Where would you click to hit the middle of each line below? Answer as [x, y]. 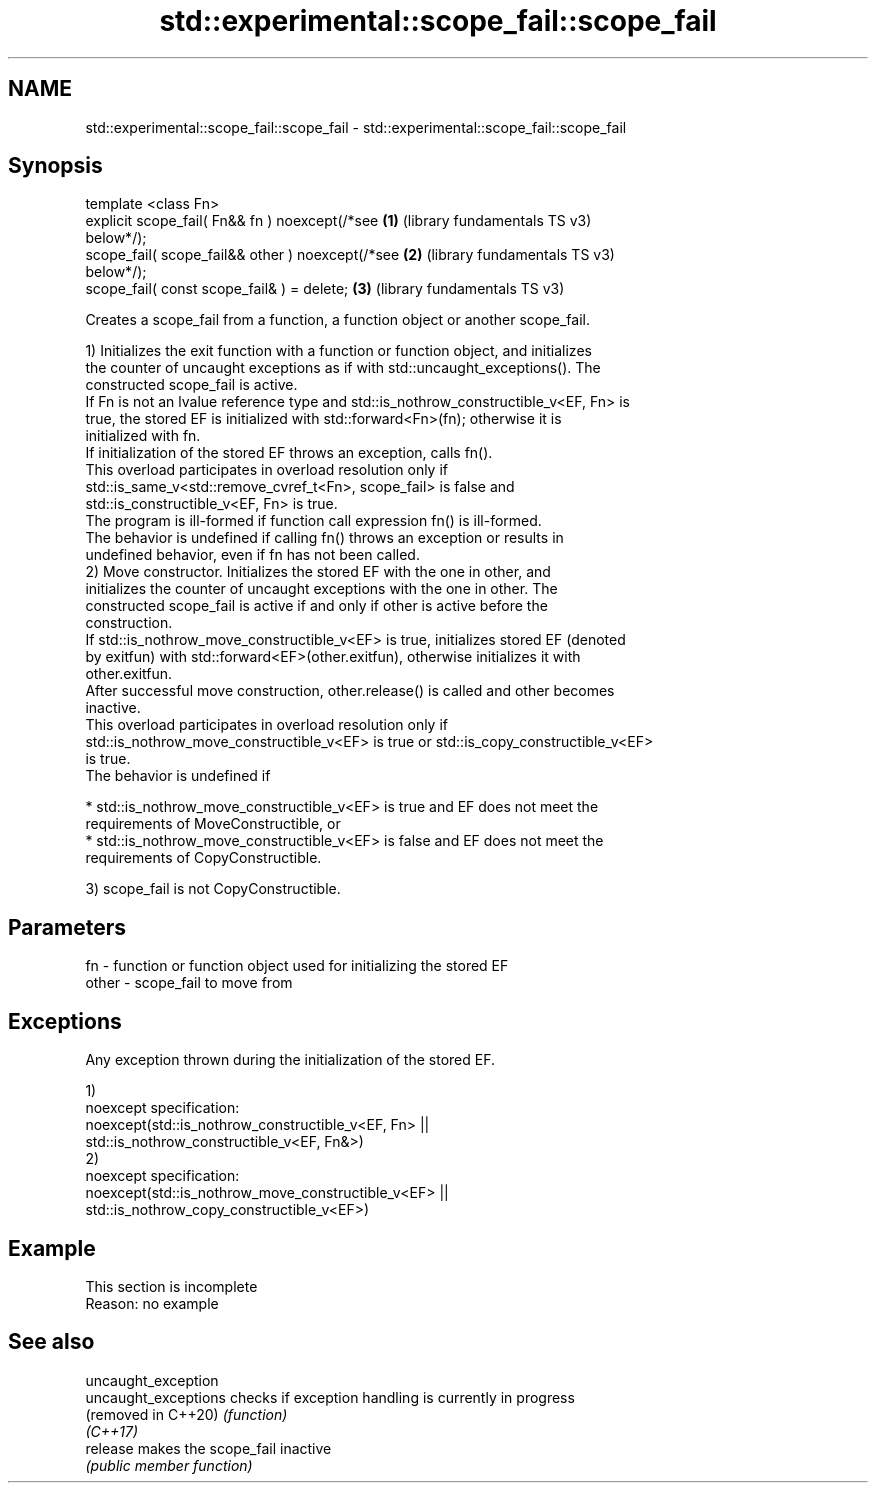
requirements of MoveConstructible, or [213, 824]
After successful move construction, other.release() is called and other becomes [350, 691]
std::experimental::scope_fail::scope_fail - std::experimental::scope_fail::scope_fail [356, 127]
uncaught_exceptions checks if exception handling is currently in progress [330, 1397]
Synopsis [55, 166]
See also [51, 1342]
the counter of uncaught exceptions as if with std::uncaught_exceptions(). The [343, 368]
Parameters [67, 927]
